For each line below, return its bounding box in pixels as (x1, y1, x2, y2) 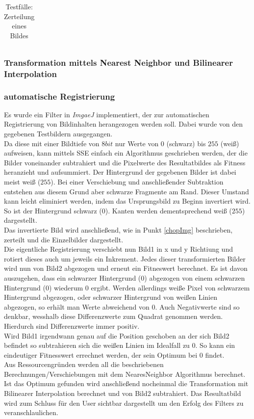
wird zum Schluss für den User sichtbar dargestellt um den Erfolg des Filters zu (4, 397, 244, 408)
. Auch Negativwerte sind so (155, 301, 240, 312)
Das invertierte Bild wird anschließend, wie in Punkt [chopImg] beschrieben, (4, 224, 233, 235)
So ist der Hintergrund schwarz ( (4, 205, 102, 215)
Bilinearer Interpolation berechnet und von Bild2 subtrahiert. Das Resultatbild (4, 388, 241, 398)
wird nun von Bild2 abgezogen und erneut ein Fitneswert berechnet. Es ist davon (4, 263, 248, 273)
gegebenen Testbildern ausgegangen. (4, 129, 113, 139)
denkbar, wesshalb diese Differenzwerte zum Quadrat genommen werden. (4, 311, 223, 321)
